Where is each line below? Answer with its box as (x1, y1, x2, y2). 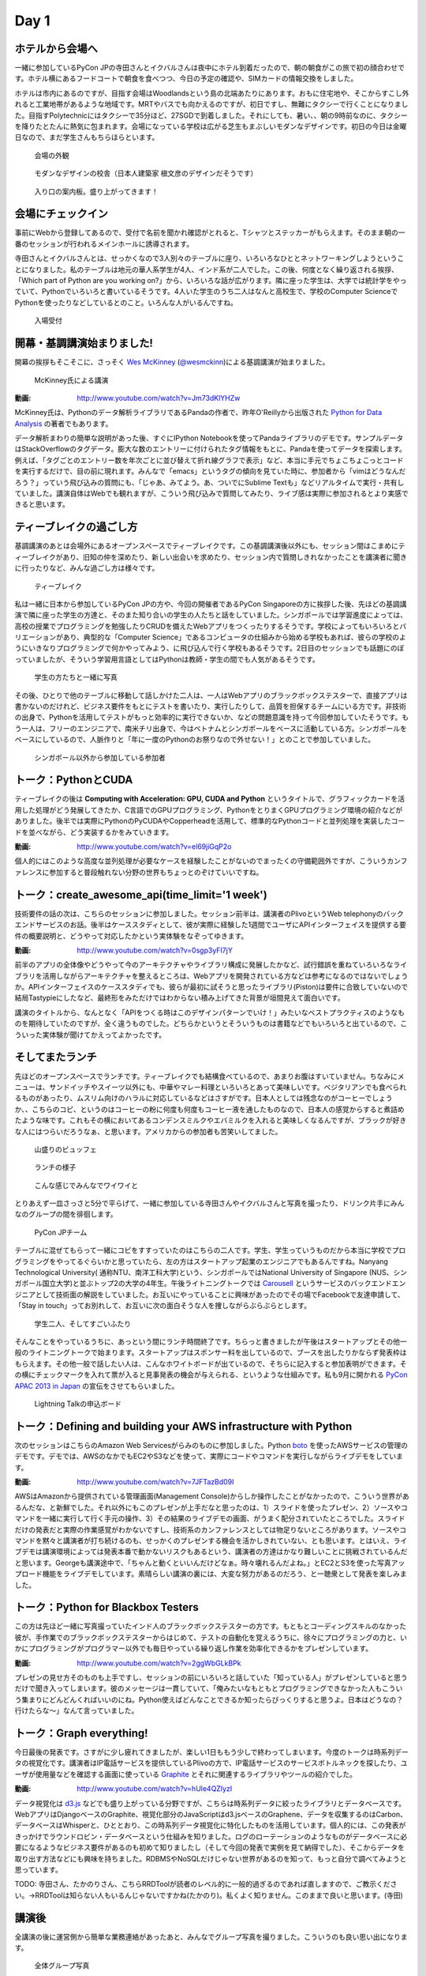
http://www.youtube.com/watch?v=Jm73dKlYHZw (77, 393, 241, 402)
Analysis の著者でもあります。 (14, 419, 113, 428)
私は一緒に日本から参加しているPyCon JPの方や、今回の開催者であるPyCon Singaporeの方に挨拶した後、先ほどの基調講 (14, 599, 407, 609)
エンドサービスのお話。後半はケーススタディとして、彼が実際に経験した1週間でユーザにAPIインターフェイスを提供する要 (14, 920, 406, 930)
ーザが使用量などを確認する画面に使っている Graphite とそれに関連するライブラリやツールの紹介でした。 (14, 1769, 357, 1778)
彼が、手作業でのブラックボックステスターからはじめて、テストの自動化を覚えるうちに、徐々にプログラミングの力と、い (14, 1632, 408, 1642)
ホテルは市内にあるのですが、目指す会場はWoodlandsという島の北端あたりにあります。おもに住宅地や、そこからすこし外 (14, 88, 409, 98)
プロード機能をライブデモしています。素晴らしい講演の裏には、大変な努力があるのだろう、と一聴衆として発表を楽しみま (14, 1569, 407, 1578)
